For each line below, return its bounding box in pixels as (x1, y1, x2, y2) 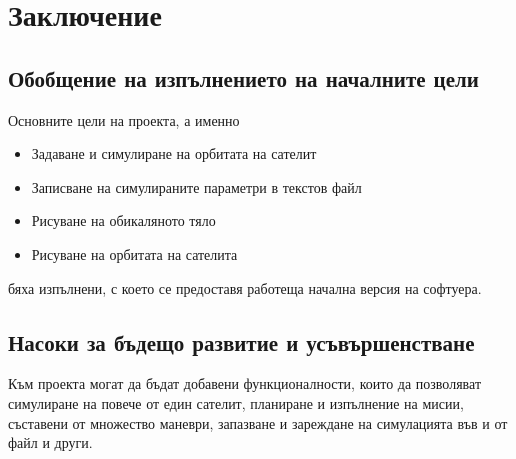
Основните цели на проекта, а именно (8, 109, 240, 130)
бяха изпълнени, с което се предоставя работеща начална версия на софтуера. (8, 277, 482, 298)
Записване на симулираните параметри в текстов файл (31, 176, 362, 197)
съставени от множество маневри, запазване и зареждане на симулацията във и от (8, 412, 508, 433)
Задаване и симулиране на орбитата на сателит (31, 143, 317, 164)
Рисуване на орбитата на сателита (31, 243, 238, 264)
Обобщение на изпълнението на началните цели (8, 62, 479, 93)
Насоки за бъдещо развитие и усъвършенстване (8, 326, 475, 357)
